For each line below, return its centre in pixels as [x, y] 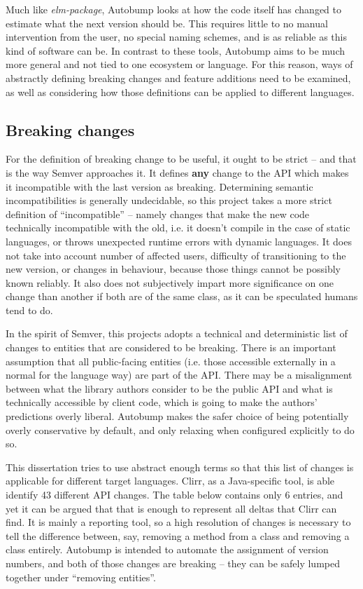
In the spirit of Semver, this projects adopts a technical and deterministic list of [177, 333]
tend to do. [29, 310]
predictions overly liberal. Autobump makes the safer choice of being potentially [177, 416]
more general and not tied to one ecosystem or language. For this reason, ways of [179, 64]
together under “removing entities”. [81, 577]
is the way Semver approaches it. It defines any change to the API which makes [177, 172]
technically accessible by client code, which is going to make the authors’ [162, 402]
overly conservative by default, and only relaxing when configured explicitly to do [180, 429]
